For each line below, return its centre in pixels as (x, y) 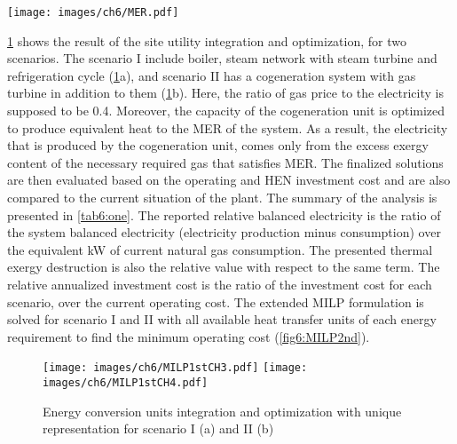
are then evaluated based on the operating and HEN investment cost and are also (229, 180)
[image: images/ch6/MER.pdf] (93, 12)
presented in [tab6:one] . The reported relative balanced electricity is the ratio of (224, 214)
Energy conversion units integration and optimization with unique (222, 411)
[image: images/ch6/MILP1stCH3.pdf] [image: (175, 368)
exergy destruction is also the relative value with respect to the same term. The (224, 267)
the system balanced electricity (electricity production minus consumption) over (224, 232)
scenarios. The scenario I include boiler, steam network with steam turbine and (222, 58)
